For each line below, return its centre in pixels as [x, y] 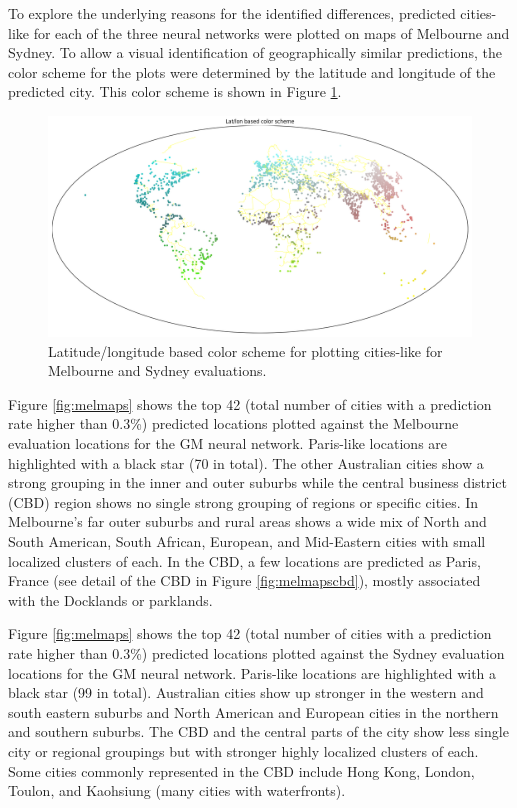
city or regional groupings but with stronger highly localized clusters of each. [243, 750]
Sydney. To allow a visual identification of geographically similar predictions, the [255, 52]
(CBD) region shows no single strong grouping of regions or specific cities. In [243, 501]
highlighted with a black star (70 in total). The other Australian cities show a [246, 462]
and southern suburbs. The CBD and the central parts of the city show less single [258, 731]
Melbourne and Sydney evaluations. [157, 370]
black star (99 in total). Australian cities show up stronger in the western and [246, 692]
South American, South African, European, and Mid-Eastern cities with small [247, 541]
